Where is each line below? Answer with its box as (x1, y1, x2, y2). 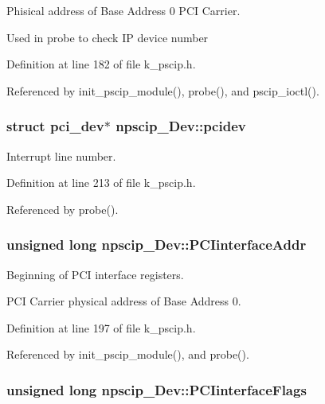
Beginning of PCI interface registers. (6, 266, 184, 282)
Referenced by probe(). (6, 200, 119, 217)
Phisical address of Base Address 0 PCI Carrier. (6, 2, 241, 18)
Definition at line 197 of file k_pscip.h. (6, 319, 196, 336)
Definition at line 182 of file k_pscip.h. (6, 56, 196, 72)
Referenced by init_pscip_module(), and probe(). (6, 346, 249, 363)
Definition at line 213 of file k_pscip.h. (6, 174, 196, 191)
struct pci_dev (6, 116, 104, 136)
